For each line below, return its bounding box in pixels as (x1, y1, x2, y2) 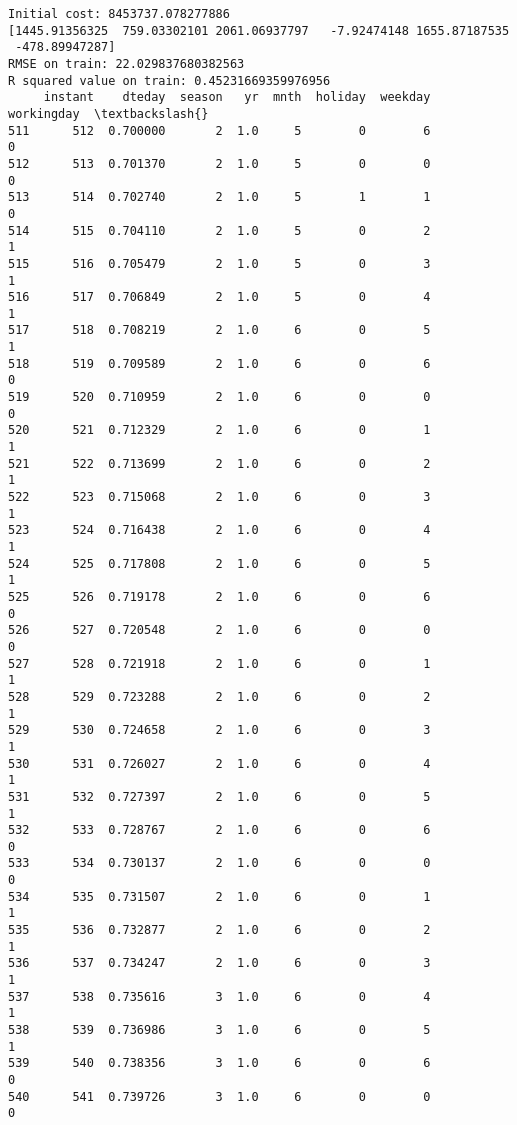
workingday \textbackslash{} (8, 106, 209, 121)
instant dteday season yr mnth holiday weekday (43, 90, 431, 105)
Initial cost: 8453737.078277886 (8, 7, 230, 21)
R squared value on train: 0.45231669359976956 (8, 73, 331, 88)
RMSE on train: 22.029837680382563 (8, 56, 245, 71)
